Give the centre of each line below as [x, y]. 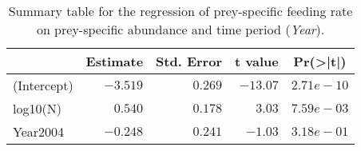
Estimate [115, 61]
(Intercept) [43, 85]
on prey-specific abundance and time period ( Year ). [180, 29]
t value [256, 61]
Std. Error [189, 61]
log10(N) [37, 108]
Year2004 [39, 131]
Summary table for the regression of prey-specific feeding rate [180, 11]
